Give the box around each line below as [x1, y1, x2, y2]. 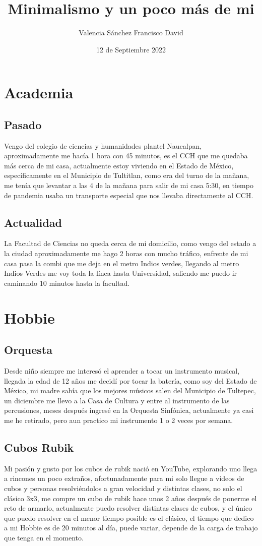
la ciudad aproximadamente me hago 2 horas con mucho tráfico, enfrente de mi [4, 248, 248, 259]
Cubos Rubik [4, 439, 74, 455]
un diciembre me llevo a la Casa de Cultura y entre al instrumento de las [4, 395, 230, 405]
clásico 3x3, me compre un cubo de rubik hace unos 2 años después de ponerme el [4, 493, 257, 503]
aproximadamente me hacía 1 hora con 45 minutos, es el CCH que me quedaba [4, 150, 248, 161]
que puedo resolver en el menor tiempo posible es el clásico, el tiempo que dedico [4, 512, 254, 523]
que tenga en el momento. [4, 532, 84, 542]
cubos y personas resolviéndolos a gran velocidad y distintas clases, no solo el [4, 482, 242, 493]
